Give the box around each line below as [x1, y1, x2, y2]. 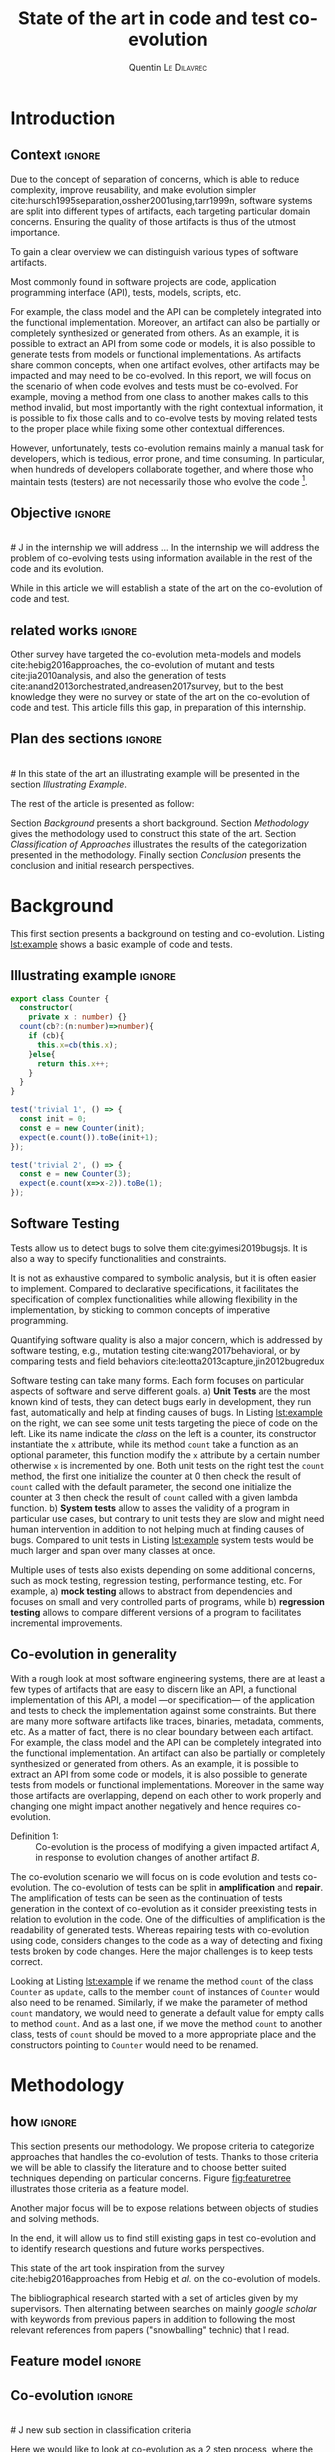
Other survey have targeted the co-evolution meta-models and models [10, 648, 302, 661]
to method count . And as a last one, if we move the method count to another [10, 2017, 323, 2029]
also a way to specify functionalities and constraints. [10, 1252, 227, 1264]
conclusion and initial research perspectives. [10, 859, 195, 871]
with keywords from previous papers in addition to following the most [10, 2313, 296, 2325]
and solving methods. [10, 2212, 100, 2224]
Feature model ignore [10, 2353, 142, 2370]
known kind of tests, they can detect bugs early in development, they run [10, 1395, 312, 1407]
